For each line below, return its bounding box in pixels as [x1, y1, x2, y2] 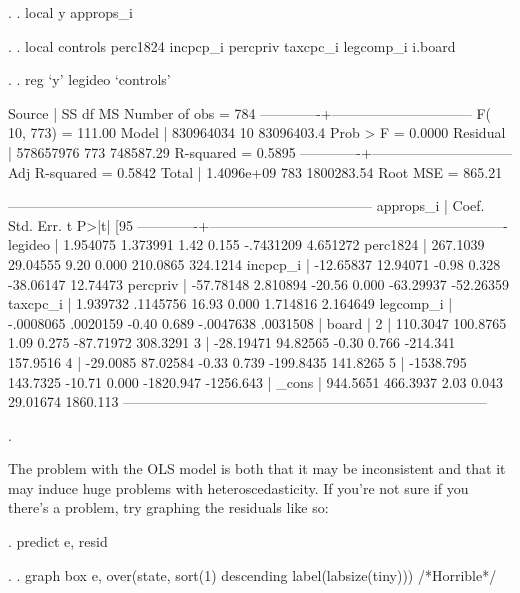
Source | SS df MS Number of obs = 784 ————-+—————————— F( [8, 102, 491, 123]
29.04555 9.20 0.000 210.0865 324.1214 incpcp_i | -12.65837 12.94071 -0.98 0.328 [8, 253, 501, 274]
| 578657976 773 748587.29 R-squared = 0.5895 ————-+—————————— [8, 141, 512, 162]
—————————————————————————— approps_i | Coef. [8, 195, 485, 216]
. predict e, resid [8, 531, 108, 552]
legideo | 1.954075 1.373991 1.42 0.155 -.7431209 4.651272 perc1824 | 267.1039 [8, 234, 485, 255]
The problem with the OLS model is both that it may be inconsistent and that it [8, 458, 506, 479]
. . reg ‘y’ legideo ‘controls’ [8, 69, 171, 90]
